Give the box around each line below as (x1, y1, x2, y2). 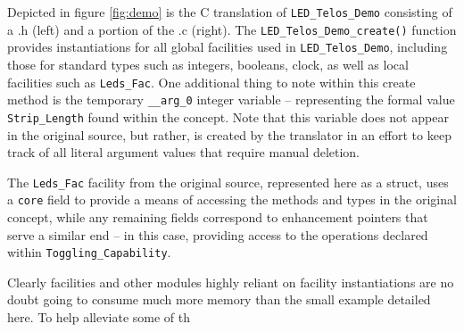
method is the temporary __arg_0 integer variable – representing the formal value (7, 90, 455, 109)
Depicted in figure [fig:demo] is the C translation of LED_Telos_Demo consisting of (7, 3, 452, 21)
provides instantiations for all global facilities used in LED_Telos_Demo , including (7, 37, 448, 56)
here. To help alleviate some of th (7, 308, 191, 327)
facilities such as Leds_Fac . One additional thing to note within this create (7, 72, 416, 91)
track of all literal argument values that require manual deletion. (7, 143, 360, 162)
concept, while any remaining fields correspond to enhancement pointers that (7, 208, 428, 227)
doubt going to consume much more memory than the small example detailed (7, 290, 431, 309)
